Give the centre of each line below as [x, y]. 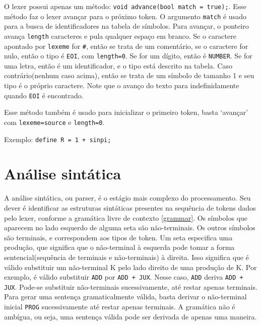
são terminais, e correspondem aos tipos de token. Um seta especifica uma [118, 237]
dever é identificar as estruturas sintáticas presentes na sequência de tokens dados [130, 207]
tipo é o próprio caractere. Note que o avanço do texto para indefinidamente [122, 85]
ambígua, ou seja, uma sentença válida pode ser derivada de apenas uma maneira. [130, 316]
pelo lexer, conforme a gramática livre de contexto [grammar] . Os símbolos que [126, 217]
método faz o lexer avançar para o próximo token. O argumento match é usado [125, 16]
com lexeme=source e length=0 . [54, 122]
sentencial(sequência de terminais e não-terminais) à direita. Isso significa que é [126, 257]
